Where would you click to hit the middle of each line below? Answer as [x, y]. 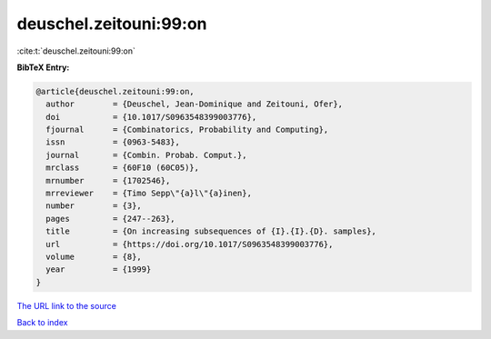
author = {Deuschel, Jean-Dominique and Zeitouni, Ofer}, [195, 104]
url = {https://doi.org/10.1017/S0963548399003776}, [190, 244]
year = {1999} [99, 269]
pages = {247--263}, [111, 219]
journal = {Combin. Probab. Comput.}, [146, 155]
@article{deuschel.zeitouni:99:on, [115, 91]
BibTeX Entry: [43, 67]
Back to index [42, 323]
